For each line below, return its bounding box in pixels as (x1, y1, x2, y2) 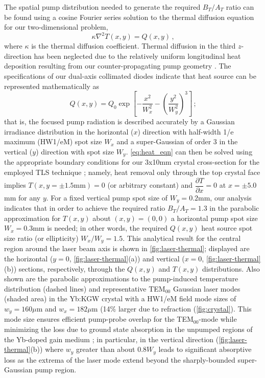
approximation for (4, 212, 61, 223)
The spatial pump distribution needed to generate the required (4, 2, 201, 12)
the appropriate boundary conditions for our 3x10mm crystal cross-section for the (4, 157, 260, 167)
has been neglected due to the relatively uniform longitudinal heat (34, 50, 241, 61)
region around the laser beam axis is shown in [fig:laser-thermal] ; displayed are (4, 243, 250, 254)
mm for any (4, 192, 41, 203)
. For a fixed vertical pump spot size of (46, 192, 168, 203)
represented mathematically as (4, 80, 100, 91)
